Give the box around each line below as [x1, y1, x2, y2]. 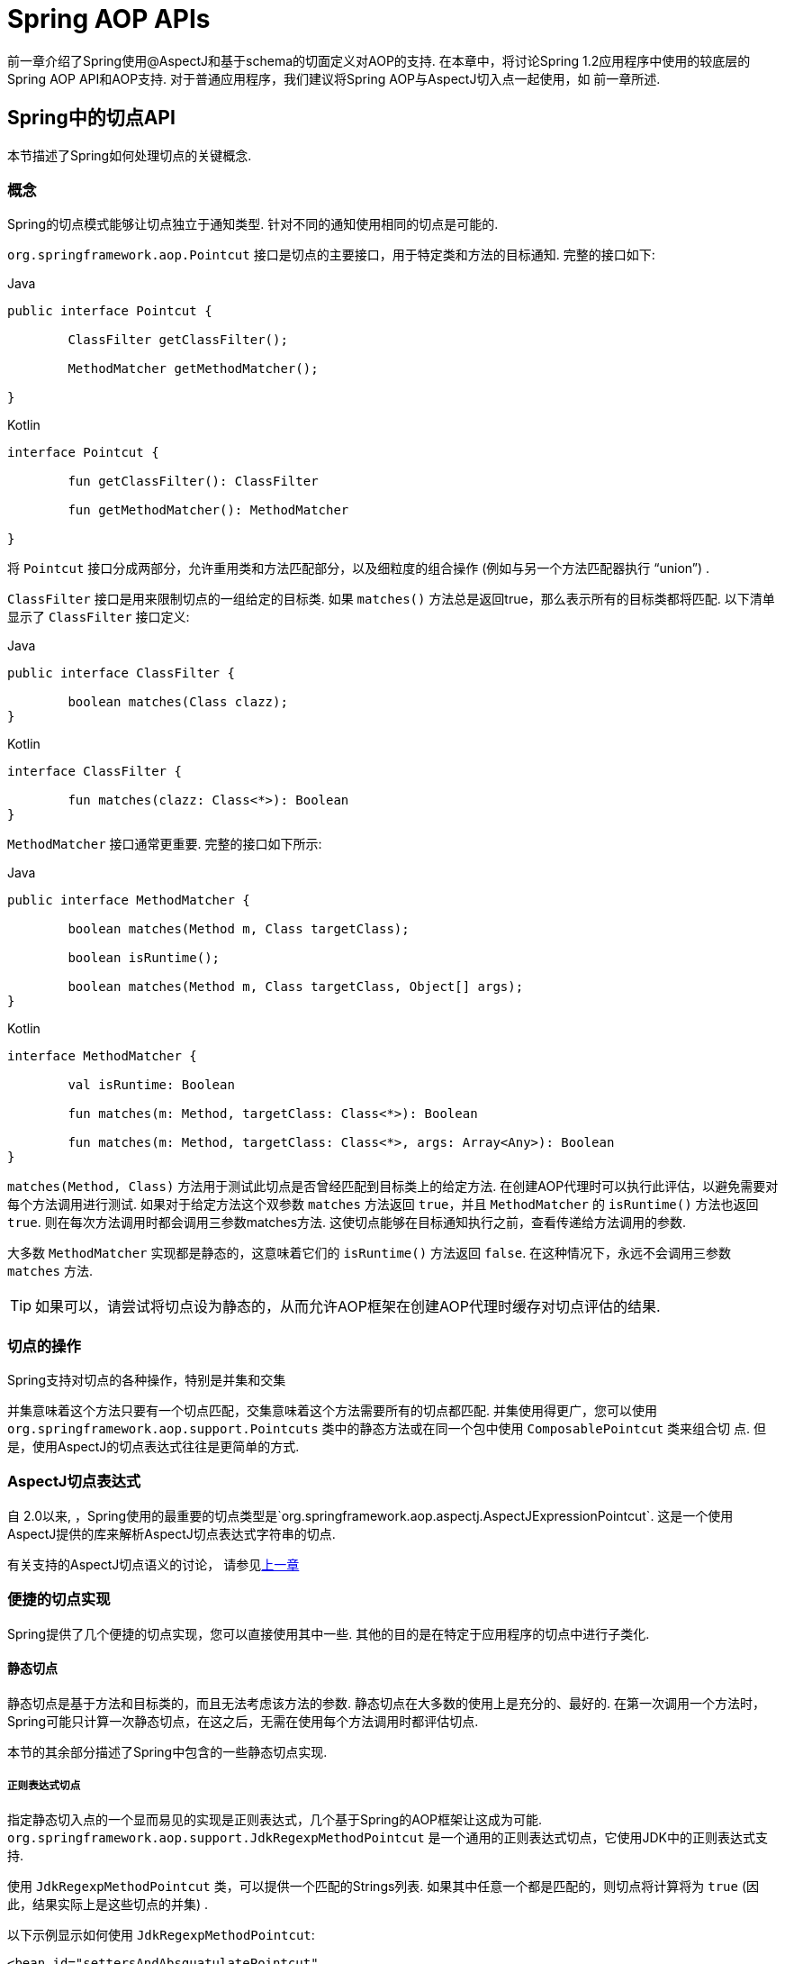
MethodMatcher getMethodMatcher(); [68, 361, 319, 377]
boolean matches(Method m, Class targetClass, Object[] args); [68, 979, 524, 995]
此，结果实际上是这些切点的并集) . [7, 1896, 209, 1912]
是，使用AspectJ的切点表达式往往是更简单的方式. [7, 1439, 300, 1455]
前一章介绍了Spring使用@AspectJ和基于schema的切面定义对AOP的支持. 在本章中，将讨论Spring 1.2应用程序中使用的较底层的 [7, 52, 751, 68]
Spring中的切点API [7, 106, 176, 130]
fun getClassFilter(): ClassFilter [68, 474, 319, 489]
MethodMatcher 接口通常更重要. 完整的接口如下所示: [7, 836, 322, 852]
